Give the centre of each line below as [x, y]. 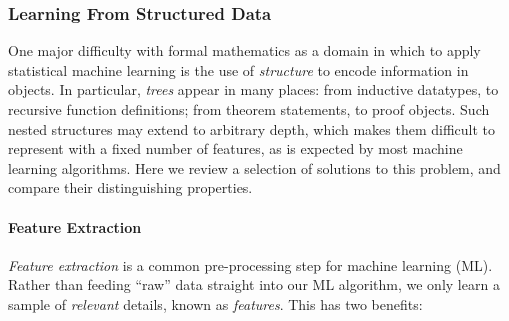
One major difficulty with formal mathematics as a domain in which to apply [244, 50]
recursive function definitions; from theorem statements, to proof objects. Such [249, 109]
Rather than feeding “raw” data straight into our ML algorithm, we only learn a [254, 284]
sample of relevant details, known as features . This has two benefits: [215, 303]
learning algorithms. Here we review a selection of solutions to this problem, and [254, 167]
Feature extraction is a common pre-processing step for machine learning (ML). [250, 264]
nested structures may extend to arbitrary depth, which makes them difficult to [251, 128]
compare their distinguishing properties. [130, 187]
